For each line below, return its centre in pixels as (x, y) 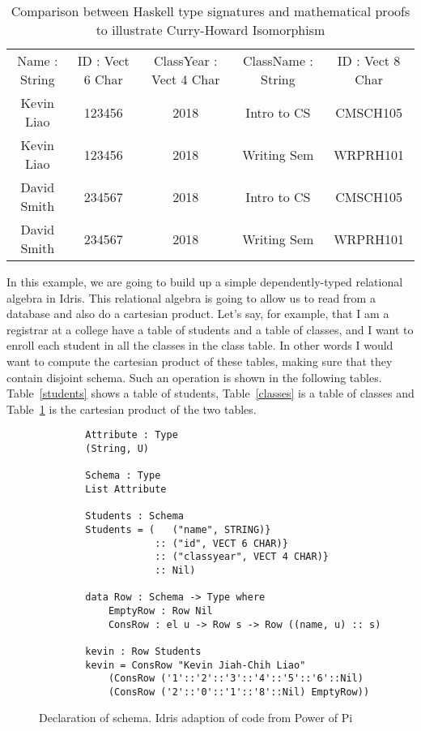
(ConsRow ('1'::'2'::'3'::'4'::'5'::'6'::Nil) (236, 679)
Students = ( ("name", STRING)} (178, 529)
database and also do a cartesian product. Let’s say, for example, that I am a (198, 314)
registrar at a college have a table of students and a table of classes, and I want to (210, 329)
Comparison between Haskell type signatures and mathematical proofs (210, 11)
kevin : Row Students (143, 651)
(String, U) (117, 449)
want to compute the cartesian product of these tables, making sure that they (200, 361)
